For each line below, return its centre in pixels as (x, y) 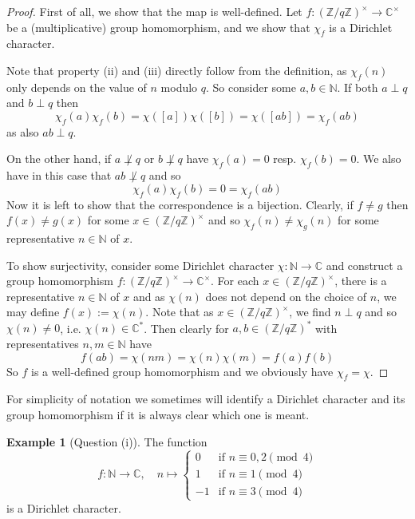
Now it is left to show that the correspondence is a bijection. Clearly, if (180, 204)
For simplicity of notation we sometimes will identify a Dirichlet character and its (206, 399)
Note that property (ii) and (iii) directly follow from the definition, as (177, 70)
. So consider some (251, 87)
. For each (235, 281)
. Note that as (180, 312)
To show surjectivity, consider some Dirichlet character (140, 265)
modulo (179, 87)
